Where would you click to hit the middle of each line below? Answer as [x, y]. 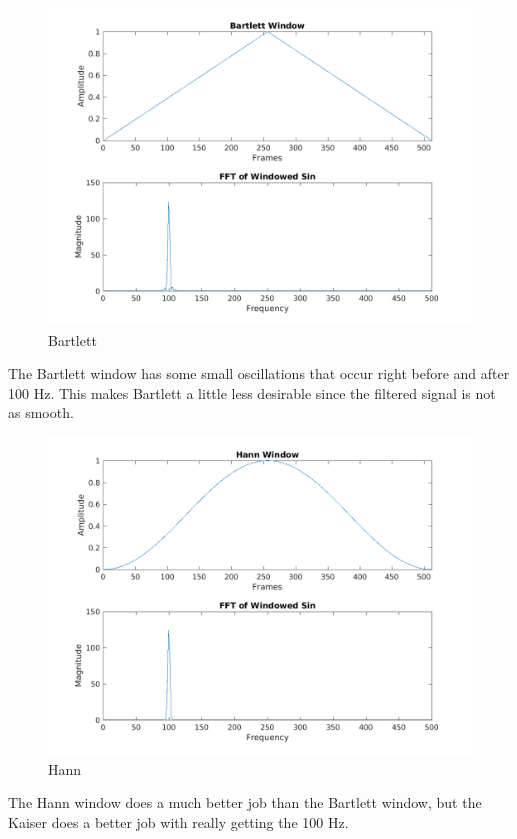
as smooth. [41, 412]
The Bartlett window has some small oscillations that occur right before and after [259, 373]
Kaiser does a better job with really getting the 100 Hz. [178, 821]
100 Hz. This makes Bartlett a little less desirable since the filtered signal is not [252, 392]
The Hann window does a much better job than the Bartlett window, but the [245, 802]
